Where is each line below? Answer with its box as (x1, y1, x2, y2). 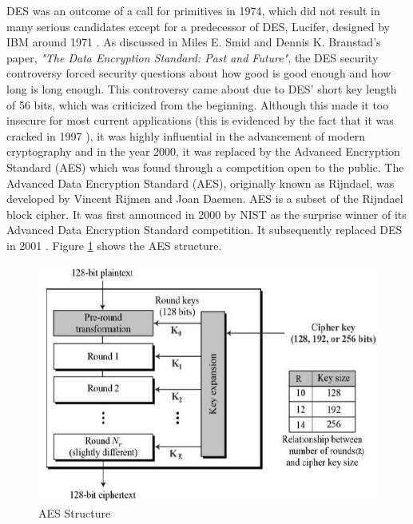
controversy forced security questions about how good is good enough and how (6, 65, 391, 81)
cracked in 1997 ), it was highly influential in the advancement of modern (6, 127, 365, 144)
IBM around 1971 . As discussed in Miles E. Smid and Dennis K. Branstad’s (6, 34, 381, 50)
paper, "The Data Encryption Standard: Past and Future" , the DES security (6, 49, 379, 65)
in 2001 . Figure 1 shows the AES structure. (6, 236, 222, 253)
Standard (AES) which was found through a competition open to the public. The (6, 158, 404, 175)
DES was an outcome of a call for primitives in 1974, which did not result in (6, 2, 380, 18)
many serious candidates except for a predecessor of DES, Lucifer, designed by (6, 18, 390, 34)
